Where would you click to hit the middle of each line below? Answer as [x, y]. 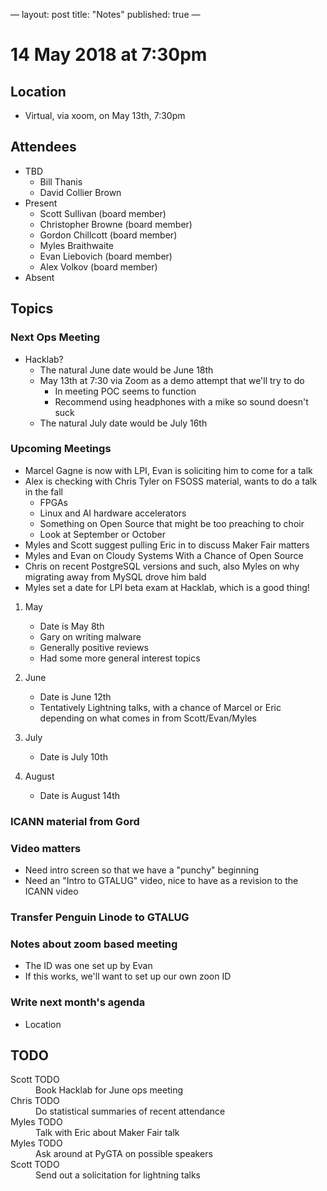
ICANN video [51, 891]
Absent [39, 277]
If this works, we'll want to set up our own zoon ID [128, 976]
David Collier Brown [80, 192]
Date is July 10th [73, 756]
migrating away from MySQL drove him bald [115, 576]
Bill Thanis [61, 181]
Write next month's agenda [78, 1002]
